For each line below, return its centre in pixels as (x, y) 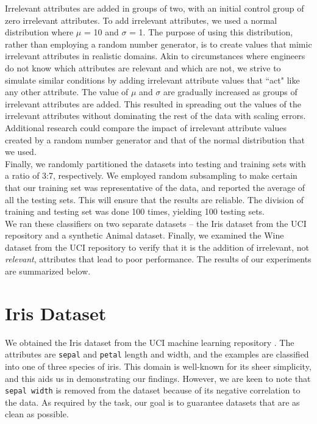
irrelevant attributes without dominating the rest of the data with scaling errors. (155, 116)
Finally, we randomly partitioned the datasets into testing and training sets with (155, 163)
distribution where (39, 32)
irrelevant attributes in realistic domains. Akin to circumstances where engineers (155, 56)
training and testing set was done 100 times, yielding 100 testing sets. (135, 211)
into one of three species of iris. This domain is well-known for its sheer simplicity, (158, 366)
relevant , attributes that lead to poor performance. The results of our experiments (158, 259)
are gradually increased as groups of (230, 92)
